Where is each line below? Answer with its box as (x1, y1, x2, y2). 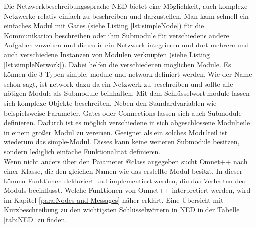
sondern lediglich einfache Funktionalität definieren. (4, 146, 161, 156)
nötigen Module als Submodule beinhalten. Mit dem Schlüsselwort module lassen (4, 88, 250, 98)
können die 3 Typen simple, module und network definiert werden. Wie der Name (4, 69, 252, 79)
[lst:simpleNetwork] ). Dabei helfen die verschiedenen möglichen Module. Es (4, 59, 231, 69)
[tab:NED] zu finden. (4, 214, 67, 225)
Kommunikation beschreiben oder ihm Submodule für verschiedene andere (4, 30, 229, 40)
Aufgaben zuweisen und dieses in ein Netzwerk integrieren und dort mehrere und (4, 40, 249, 50)
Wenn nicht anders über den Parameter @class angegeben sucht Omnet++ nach (4, 156, 248, 166)
